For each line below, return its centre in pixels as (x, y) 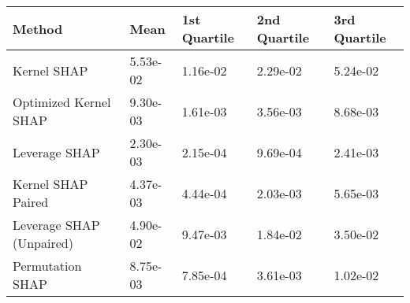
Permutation (47, 266)
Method (38, 28)
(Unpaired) (43, 243)
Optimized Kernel (62, 102)
